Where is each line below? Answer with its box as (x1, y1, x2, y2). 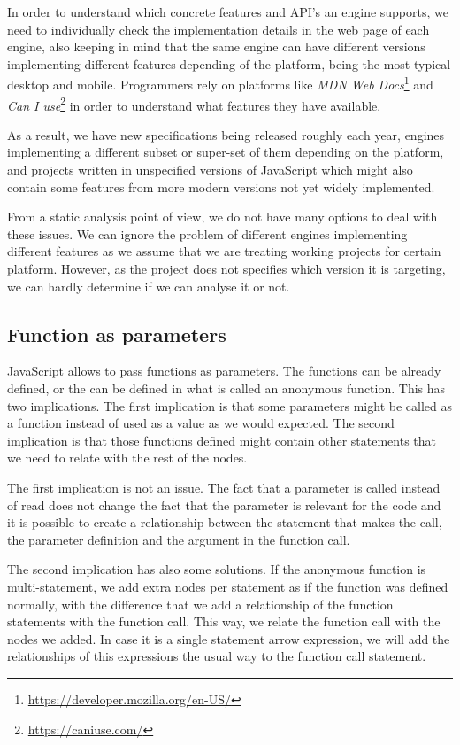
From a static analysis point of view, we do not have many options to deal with (7, 207, 438, 226)
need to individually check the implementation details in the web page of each (7, 19, 430, 38)
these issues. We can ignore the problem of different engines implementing (7, 224, 408, 243)
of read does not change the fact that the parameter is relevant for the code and (7, 495, 441, 514)
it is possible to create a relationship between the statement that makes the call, (7, 513, 442, 532)
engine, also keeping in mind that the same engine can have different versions (7, 37, 425, 56)
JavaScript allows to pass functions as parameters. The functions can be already (7, 361, 441, 380)
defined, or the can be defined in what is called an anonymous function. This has (7, 379, 446, 398)
